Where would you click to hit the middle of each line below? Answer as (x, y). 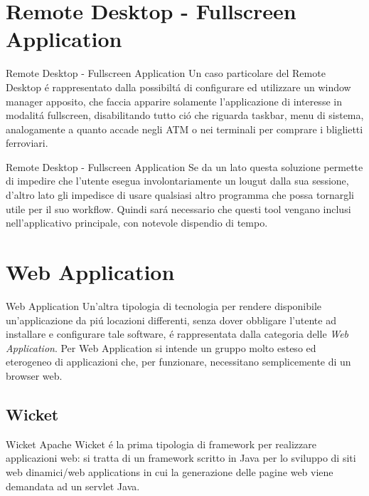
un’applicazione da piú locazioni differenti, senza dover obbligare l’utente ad (171, 320)
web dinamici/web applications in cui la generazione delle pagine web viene (170, 471)
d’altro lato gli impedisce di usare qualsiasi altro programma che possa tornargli (180, 195)
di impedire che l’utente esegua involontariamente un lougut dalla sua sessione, (177, 181)
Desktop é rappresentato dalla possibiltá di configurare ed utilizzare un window (178, 87)
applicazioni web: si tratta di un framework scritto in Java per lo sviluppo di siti (181, 458)
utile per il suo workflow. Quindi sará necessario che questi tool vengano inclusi (178, 208)
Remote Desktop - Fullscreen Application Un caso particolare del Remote (166, 73)
